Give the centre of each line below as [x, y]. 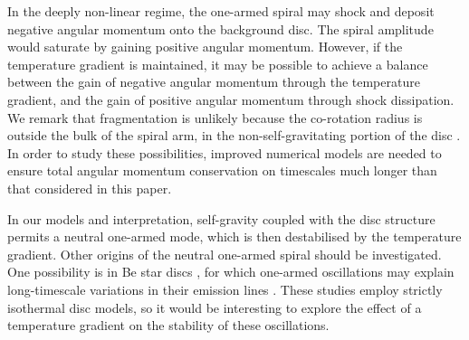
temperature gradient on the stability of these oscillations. [168, 325]
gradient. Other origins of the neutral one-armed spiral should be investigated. [225, 254]
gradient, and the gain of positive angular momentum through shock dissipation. [231, 99]
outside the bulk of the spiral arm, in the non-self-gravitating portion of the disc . [234, 135]
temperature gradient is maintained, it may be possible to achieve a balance [218, 64]
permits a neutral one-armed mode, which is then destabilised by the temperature [234, 236]
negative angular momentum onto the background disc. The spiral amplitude [220, 28]
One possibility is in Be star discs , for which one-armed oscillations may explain [231, 272]
